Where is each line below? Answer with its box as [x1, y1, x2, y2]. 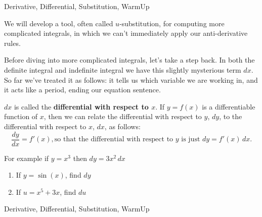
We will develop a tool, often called [4, 18, 113, 28]
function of [4, 111, 38, 122]
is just [181, 136, 200, 143]
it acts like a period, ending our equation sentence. [4, 84, 161, 95]
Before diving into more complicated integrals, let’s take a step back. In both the [4, 55, 255, 65]
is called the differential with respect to [14, 101, 149, 112]
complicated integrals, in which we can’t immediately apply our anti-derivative [4, 28, 248, 38]
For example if [4, 152, 49, 163]
